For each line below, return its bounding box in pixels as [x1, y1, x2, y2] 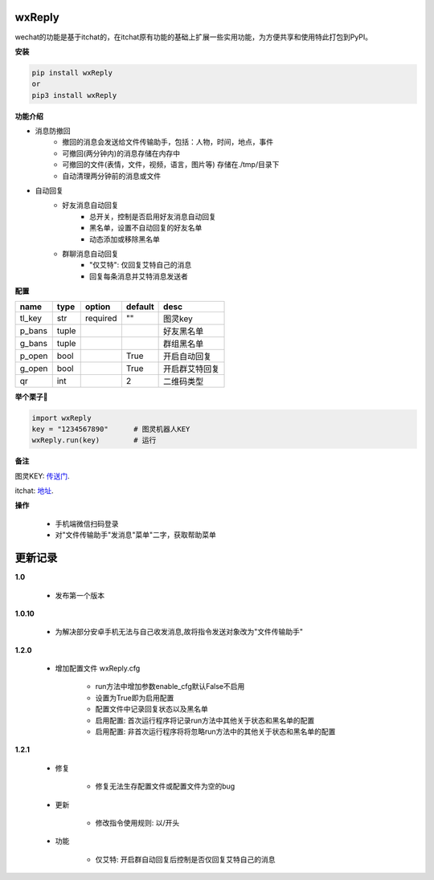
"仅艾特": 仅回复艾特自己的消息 [89, 260, 192, 270]
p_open [19, 350, 48, 361]
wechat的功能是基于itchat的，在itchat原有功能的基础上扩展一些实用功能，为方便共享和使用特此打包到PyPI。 [14, 32, 373, 42]
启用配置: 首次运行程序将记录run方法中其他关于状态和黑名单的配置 [95, 715, 315, 725]
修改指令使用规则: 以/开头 [95, 817, 180, 827]
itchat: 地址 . [14, 486, 54, 495]
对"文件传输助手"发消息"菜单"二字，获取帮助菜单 [55, 530, 217, 540]
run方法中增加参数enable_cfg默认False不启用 [95, 682, 245, 691]
